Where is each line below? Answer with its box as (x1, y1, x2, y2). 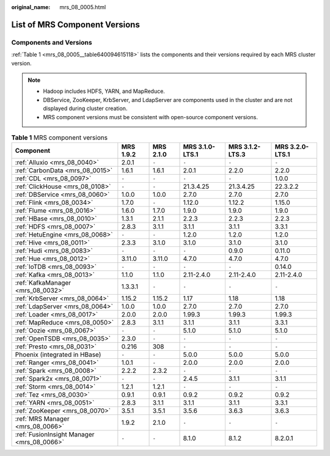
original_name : (11, 4, 51, 10)
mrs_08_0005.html (59, 4, 106, 10)
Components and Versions (11, 38, 92, 46)
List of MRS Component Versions (11, 19, 140, 30)
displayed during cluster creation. (43, 105, 128, 112)
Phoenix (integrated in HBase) (15, 350, 101, 359)
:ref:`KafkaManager (15, 279, 71, 287)
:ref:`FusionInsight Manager (15, 430, 95, 439)
